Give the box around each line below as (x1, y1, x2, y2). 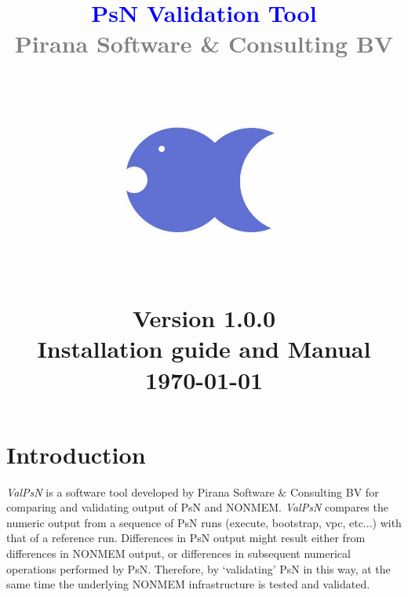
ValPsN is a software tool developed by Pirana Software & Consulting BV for (6, 483, 379, 500)
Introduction (6, 438, 146, 470)
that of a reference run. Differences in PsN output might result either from (6, 530, 366, 546)
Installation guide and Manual (37, 333, 371, 365)
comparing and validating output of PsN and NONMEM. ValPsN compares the (6, 499, 388, 515)
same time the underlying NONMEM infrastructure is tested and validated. (6, 576, 370, 592)
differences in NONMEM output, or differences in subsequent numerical (6, 545, 351, 562)
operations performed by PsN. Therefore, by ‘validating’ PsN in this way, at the (6, 560, 391, 577)
